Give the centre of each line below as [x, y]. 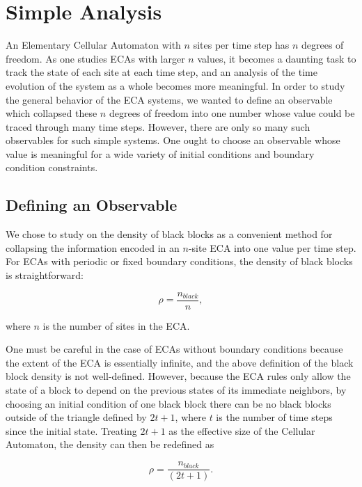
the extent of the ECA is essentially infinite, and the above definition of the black [180, 362]
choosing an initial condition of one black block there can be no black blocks [168, 403]
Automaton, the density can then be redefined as [110, 444]
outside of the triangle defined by [76, 417]
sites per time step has [241, 45]
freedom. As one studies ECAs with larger [95, 58]
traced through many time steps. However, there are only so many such [158, 126]
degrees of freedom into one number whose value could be [232, 113]
